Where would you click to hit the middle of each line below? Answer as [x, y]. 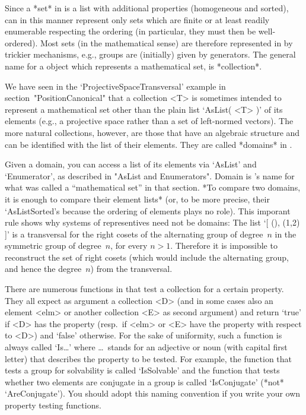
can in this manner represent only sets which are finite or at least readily [137, 19]
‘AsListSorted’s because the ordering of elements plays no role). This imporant [148, 210]
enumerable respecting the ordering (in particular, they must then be [130, 31]
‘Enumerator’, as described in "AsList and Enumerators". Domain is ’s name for [150, 175]
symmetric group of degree [53, 245]
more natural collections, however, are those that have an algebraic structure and [152, 132]
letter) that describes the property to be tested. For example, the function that [149, 358]
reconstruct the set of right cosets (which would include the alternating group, [147, 257]
